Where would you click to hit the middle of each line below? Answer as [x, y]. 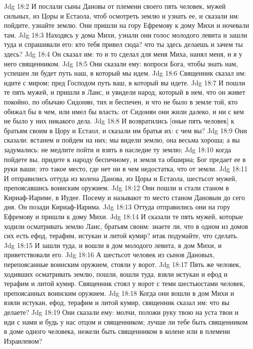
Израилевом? [23, 340]
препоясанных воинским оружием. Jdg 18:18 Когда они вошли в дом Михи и [119, 293]
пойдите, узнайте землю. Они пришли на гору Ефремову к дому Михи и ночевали [126, 25]
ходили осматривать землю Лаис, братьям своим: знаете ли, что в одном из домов [126, 226]
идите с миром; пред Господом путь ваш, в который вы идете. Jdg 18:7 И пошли [125, 82]
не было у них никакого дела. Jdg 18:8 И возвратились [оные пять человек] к [119, 121]
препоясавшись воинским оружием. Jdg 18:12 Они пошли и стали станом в [116, 188]
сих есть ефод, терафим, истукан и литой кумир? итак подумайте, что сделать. [121, 236]
